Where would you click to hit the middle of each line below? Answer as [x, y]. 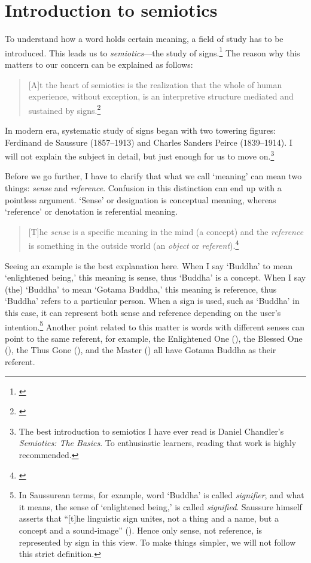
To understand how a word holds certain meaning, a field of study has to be [144, 39]
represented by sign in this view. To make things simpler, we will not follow [157, 542]
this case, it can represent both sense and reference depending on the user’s [143, 313]
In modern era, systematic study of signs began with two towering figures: [141, 130]
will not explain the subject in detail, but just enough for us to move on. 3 [140, 155]
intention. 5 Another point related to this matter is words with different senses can [155, 326]
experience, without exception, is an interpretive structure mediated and [161, 96]
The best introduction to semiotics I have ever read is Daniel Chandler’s [151, 431]
